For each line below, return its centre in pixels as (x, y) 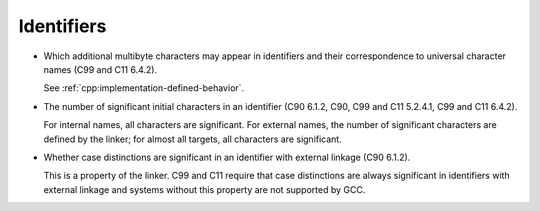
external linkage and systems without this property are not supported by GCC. (204, 189)
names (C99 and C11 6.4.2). (100, 69)
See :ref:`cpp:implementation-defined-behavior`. (144, 88)
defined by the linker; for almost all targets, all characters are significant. (192, 139)
